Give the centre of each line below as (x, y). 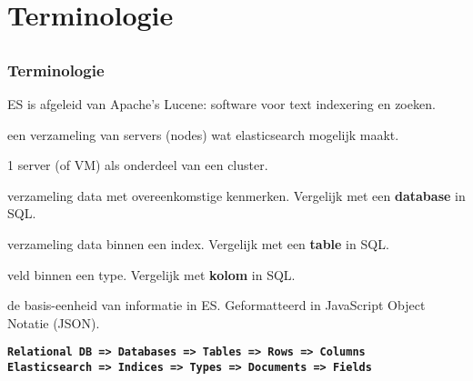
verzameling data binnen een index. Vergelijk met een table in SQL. (198, 244)
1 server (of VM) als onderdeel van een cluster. (138, 165)
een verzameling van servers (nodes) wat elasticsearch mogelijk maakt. (203, 134)
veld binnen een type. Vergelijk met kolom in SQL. (151, 274)
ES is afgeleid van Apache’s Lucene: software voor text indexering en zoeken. (221, 104)
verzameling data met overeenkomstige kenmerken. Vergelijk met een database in (236, 195)
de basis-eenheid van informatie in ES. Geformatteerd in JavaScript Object (216, 305)
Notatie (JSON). (54, 322)
